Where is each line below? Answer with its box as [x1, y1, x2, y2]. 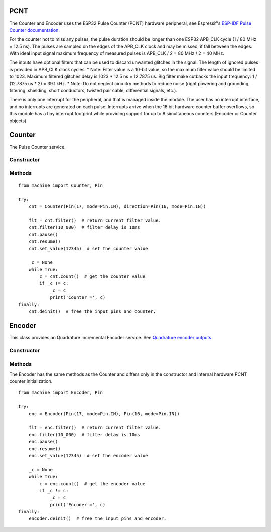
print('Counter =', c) [50, 295, 106, 300]
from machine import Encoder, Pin [18, 390, 103, 396]
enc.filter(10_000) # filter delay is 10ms [28, 432, 140, 437]
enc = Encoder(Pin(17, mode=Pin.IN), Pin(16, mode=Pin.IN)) [28, 411, 180, 416]
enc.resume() [28, 446, 61, 451]
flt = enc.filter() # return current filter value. [28, 425, 162, 431]
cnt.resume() [28, 239, 61, 244]
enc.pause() [28, 439, 58, 445]
